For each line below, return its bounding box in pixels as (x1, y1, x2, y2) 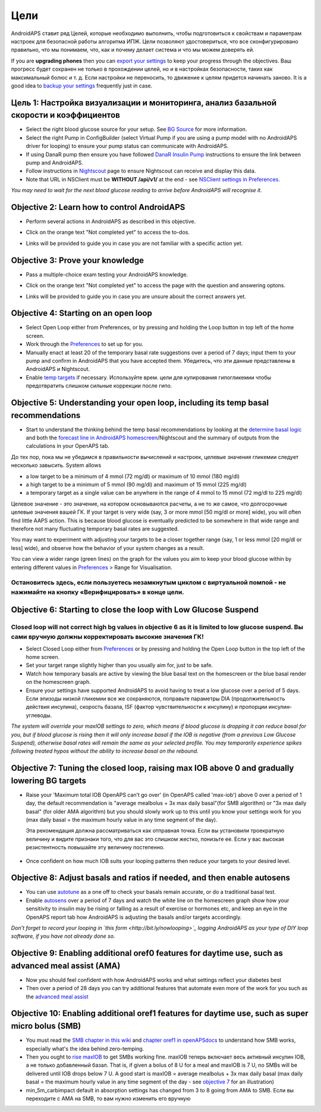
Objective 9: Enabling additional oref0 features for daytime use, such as (11, 948, 284, 959)
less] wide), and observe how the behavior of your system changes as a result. (11, 544, 204, 551)
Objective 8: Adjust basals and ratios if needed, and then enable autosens (11, 873, 291, 883)
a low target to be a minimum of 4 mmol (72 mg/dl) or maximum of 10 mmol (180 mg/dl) (26, 473, 240, 480)
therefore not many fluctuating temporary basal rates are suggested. (11, 525, 180, 532)
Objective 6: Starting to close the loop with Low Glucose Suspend (11, 605, 259, 615)
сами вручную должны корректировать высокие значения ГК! (11, 633, 204, 641)
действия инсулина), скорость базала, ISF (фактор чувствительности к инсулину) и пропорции (26, 703, 267, 711)
